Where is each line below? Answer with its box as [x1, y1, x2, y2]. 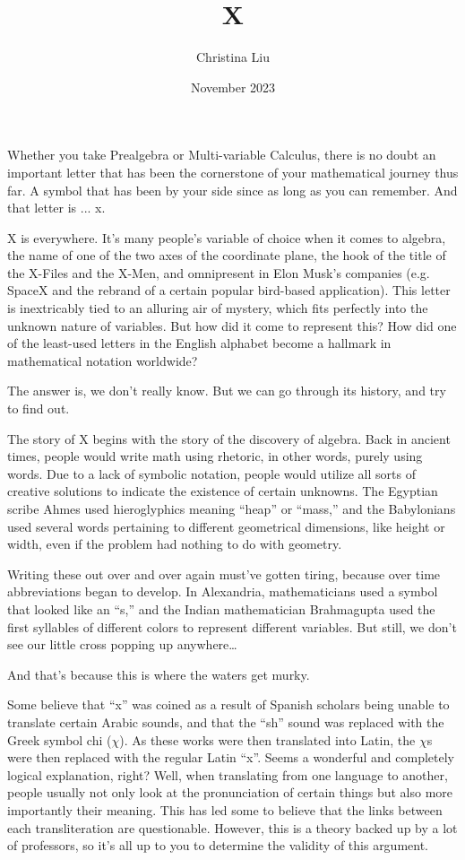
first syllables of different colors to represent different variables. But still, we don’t [7, 617, 457, 636]
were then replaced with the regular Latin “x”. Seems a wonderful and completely [7, 748, 454, 767]
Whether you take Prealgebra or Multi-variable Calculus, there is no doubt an [7, 145, 436, 164]
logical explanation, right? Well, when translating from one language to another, [7, 765, 448, 784]
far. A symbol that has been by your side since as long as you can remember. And [7, 180, 458, 199]
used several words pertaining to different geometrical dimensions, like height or [7, 517, 445, 535]
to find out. [7, 399, 70, 418]
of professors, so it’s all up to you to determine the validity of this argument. [7, 836, 429, 855]
